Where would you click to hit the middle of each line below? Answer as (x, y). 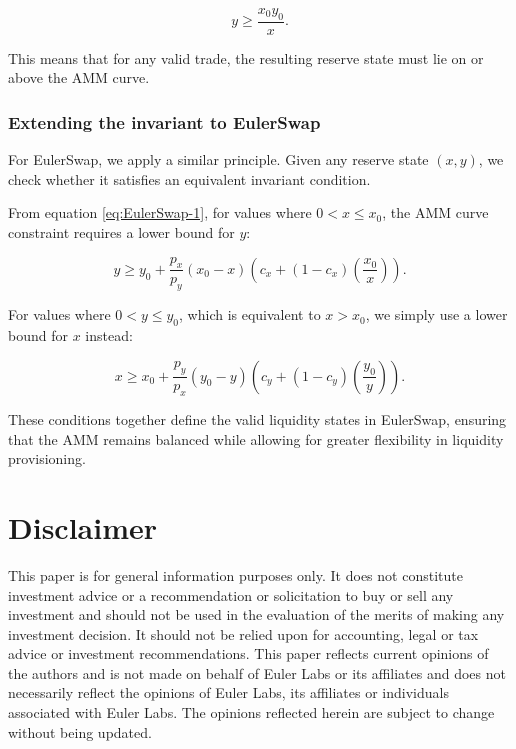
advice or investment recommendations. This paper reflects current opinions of (248, 653)
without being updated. (80, 731)
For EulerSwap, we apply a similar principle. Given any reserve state (218, 159)
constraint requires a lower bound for (121, 232)
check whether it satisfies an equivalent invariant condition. (189, 178)
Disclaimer (83, 526)
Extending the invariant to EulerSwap (164, 121)
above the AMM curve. (79, 77)
